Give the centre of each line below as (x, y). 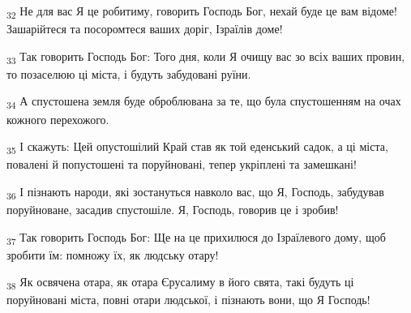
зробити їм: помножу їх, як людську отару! (113, 254)
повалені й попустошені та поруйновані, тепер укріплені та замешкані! (182, 164)
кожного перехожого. (58, 119)
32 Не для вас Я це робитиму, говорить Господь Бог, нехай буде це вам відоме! (202, 12)
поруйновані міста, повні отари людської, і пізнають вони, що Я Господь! (188, 300)
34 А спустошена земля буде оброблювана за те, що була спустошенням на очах (204, 102)
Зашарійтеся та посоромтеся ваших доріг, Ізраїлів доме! (145, 29)
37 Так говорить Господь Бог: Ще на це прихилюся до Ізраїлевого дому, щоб (196, 238)
